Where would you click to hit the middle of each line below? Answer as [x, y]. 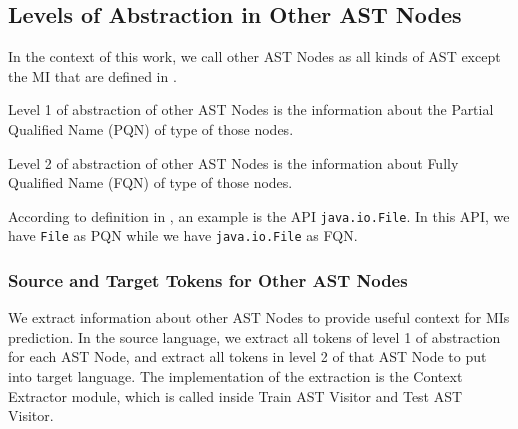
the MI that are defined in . [92, 75]
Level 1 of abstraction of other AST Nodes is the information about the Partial [251, 109]
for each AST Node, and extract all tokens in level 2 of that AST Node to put [247, 356]
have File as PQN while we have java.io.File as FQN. [183, 235]
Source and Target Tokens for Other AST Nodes [208, 280]
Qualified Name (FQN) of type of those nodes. [150, 182]
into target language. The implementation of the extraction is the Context [235, 376]
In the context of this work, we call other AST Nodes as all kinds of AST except [254, 56]
